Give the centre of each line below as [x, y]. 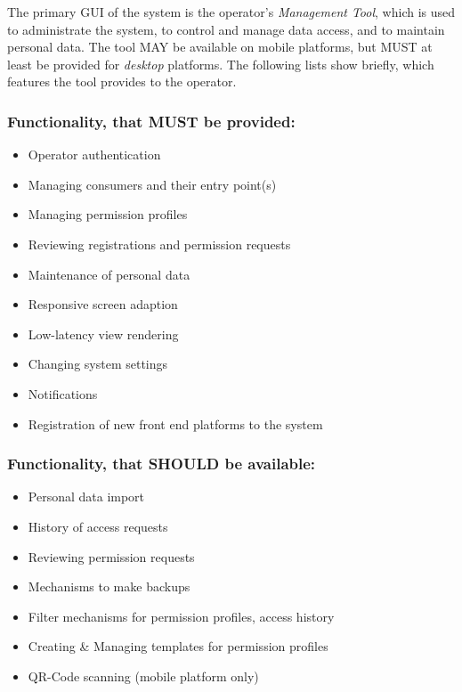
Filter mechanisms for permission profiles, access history [181, 616]
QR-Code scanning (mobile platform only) [143, 676]
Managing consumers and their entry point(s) [152, 184]
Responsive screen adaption [103, 304]
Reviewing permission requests [111, 556]
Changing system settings [98, 364]
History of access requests [98, 526]
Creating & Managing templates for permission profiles [178, 646]
